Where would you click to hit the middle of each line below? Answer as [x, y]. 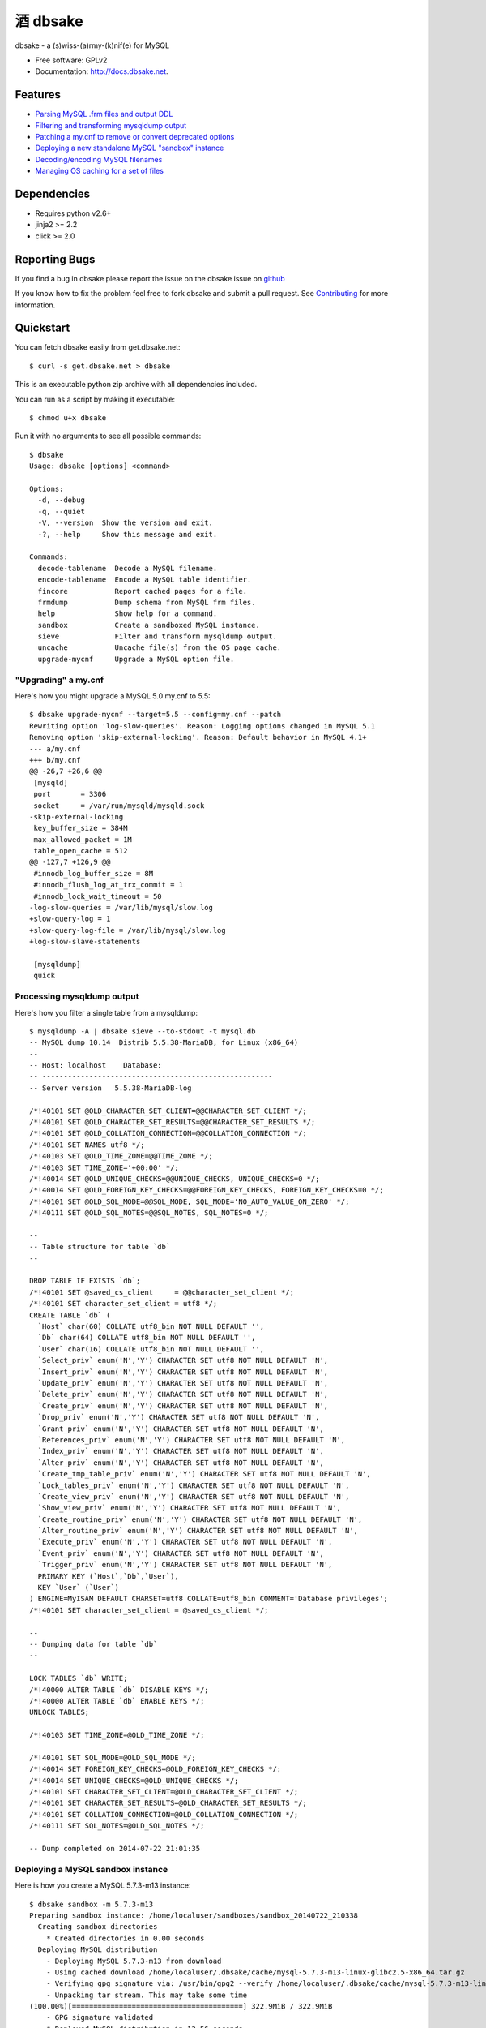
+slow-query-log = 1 [70, 919]
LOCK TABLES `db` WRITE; [79, 1678]
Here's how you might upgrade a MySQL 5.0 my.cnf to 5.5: [113, 696]
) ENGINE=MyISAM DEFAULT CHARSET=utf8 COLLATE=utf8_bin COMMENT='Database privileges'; [209, 1599]
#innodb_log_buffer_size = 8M [94, 873]
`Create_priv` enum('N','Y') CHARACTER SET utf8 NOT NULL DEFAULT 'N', [183, 1406]
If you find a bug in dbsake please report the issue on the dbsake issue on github [150, 278]
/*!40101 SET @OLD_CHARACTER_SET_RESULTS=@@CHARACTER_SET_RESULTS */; [173, 1122]
